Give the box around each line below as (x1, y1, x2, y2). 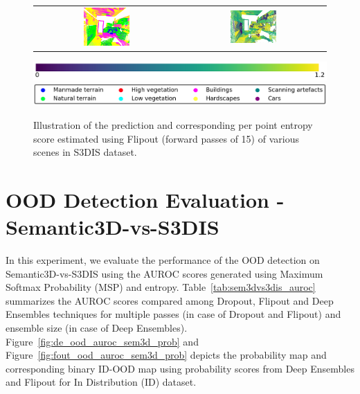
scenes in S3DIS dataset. (33, 145, 137, 159)
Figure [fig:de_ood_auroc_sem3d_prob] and (6, 334, 199, 348)
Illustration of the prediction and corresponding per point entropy (33, 118, 313, 132)
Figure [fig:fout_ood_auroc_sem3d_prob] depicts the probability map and (6, 348, 327, 362)
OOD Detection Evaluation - (6, 185, 285, 213)
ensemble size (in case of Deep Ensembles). (6, 321, 188, 335)
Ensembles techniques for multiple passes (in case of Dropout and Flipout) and (6, 307, 341, 321)
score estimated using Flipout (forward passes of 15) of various (33, 131, 299, 145)
